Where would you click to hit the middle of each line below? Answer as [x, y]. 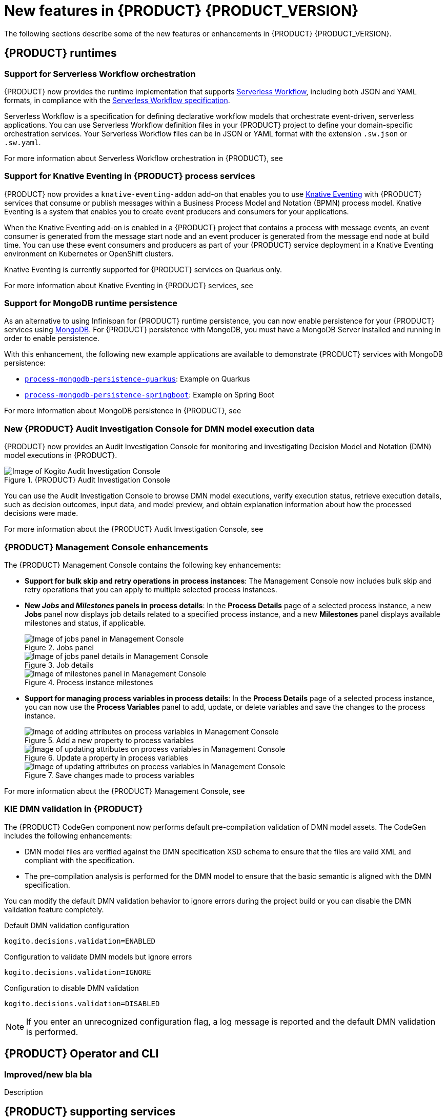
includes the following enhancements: [68, 835]
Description [24, 1092]
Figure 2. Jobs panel [59, 647]
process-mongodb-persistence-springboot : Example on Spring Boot [149, 395]
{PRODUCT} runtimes [60, 53]
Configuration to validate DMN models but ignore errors [98, 956]
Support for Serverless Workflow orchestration [100, 74]
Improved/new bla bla [48, 1074]
